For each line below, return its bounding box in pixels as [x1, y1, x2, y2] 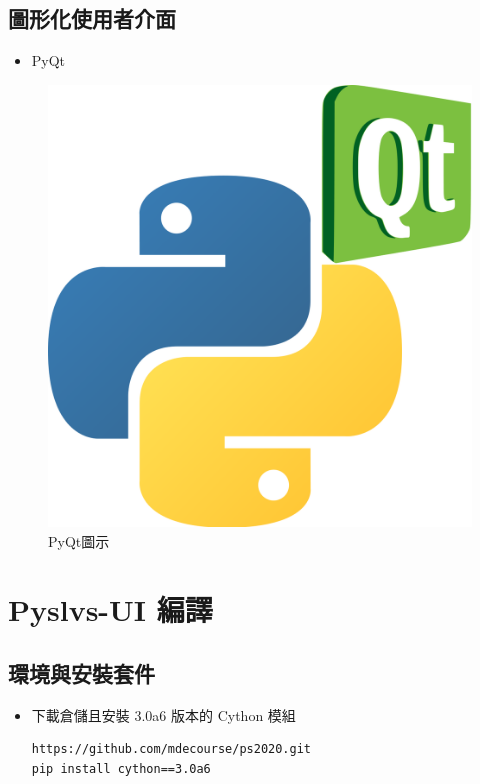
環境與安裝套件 [8, 657, 155, 688]
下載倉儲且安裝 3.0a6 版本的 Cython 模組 [31, 704, 296, 725]
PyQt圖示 [48, 530, 110, 551]
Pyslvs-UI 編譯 [8, 589, 213, 630]
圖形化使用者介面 [8, 3, 176, 34]
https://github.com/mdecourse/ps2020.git [31, 742, 311, 757]
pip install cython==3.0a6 [31, 761, 211, 776]
